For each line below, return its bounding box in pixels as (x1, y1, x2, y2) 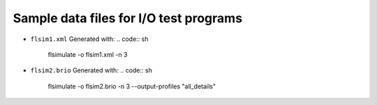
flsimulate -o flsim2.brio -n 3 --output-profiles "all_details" (47, 82, 216, 90)
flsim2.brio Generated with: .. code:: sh (30, 66, 153, 74)
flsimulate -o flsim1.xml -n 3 (47, 50, 128, 58)
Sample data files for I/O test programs (13, 10, 243, 26)
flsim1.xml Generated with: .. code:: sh (30, 35, 149, 43)
